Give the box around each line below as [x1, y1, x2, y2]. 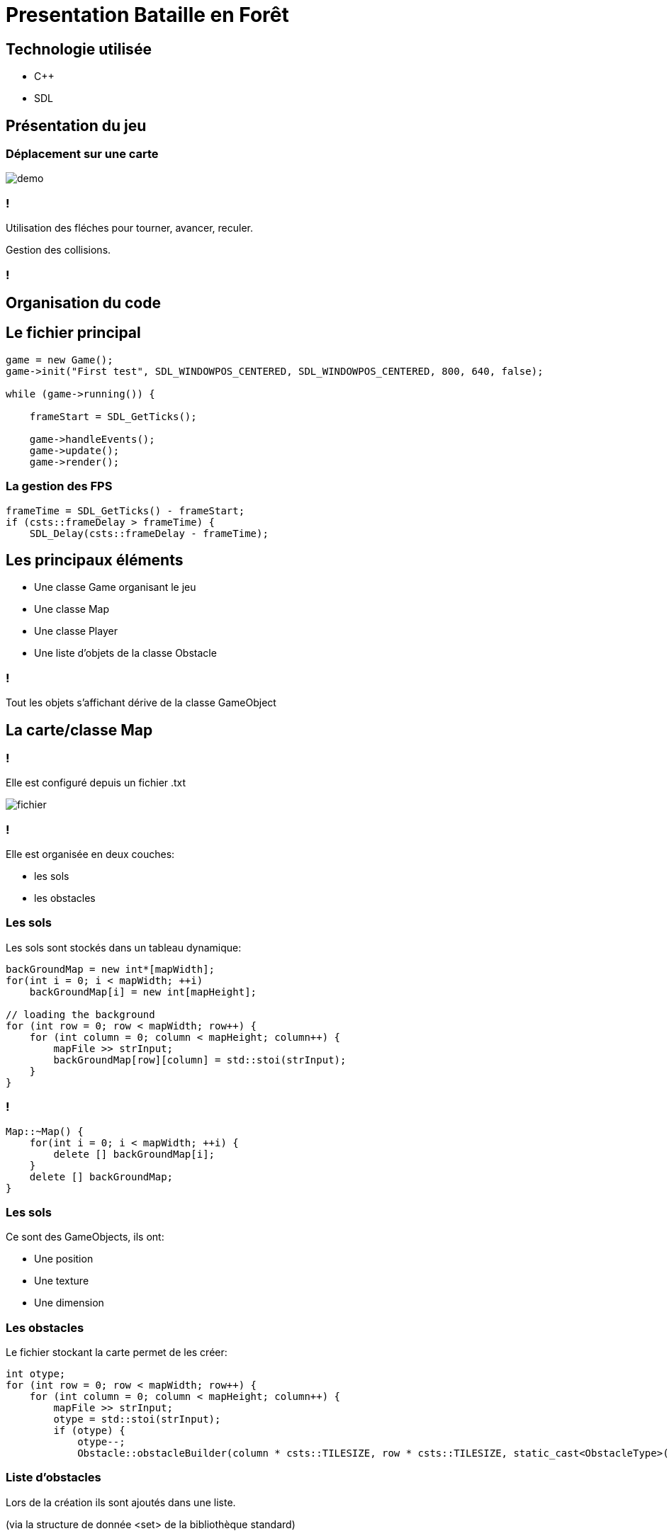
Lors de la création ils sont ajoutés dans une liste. [6, 1496, 236, 1508]
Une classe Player [34, 625, 118, 638]
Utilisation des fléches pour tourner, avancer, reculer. [6, 222, 253, 235]
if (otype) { [53, 1425, 125, 1437]
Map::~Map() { [6, 1125, 84, 1137]
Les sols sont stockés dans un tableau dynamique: [6, 941, 242, 954]
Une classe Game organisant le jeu [34, 581, 196, 594]
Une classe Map [34, 603, 109, 616]
